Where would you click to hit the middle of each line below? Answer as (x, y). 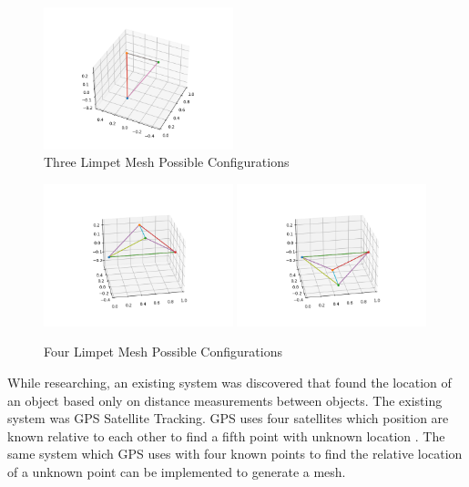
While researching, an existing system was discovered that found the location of (229, 382)
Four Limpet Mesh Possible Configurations (163, 352)
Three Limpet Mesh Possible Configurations (167, 162)
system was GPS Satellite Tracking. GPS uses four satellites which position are (228, 418)
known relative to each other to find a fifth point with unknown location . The (226, 435)
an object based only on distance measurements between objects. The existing (225, 400)
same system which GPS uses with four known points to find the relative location (235, 454)
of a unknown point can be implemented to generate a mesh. (177, 471)
